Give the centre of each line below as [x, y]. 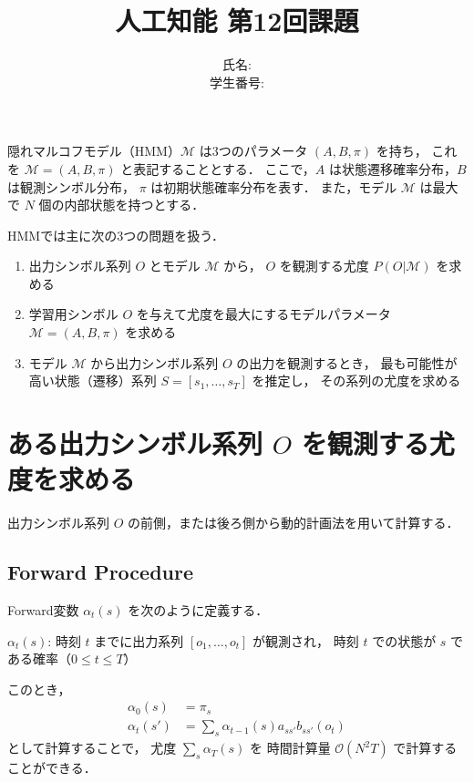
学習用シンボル [73, 314]
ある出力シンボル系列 [135, 443]
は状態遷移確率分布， [392, 168]
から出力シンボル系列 [155, 362]
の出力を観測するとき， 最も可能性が [347, 362]
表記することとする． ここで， [224, 168]
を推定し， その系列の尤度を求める [356, 381]
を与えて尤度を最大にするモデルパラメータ [263, 314]
